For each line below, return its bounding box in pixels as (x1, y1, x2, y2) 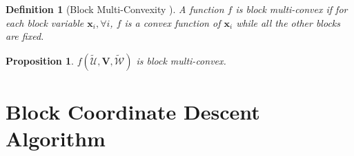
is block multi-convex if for (235, 2, 348, 16)
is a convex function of (124, 15, 221, 30)
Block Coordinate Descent (6, 97, 260, 125)
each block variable (6, 15, 84, 30)
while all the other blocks (236, 15, 340, 30)
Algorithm (6, 124, 106, 153)
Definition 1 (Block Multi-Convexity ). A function (6, 2, 224, 16)
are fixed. (6, 29, 44, 43)
